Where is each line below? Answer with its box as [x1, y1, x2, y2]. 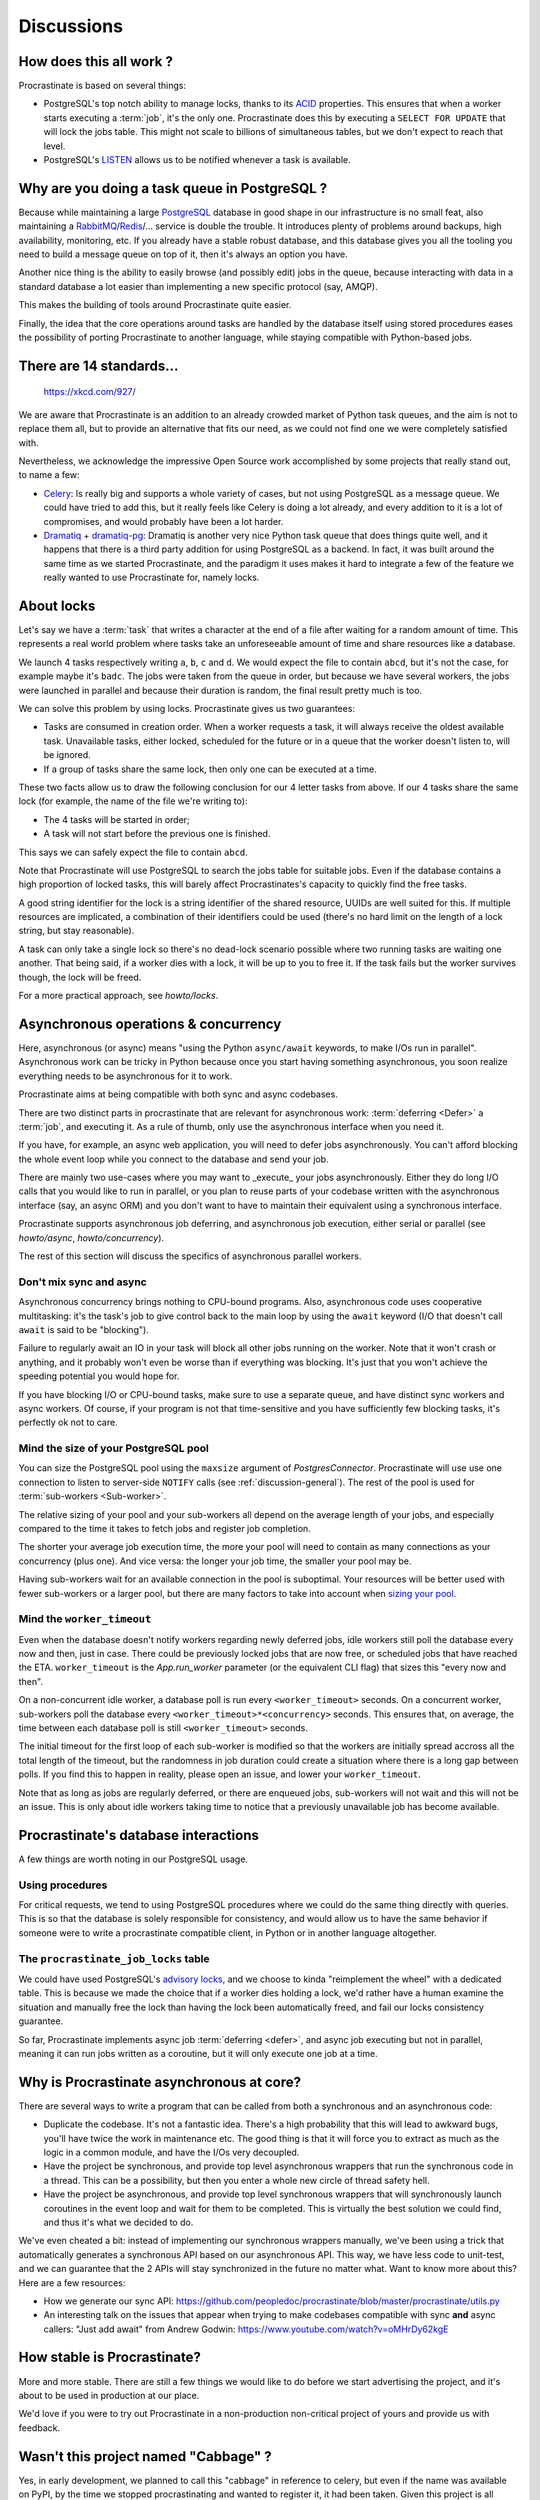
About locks [18, 597, 96, 614]
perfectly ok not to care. [18, 1416, 119, 1429]
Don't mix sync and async [18, 1275, 147, 1289]
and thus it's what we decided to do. [43, 2216, 194, 2228]
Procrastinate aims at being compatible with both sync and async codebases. [18, 1088, 339, 1100]
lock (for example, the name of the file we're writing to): [18, 795, 248, 807]
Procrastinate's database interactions [18, 1826, 259, 1844]
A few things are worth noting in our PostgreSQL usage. [18, 1853, 249, 1865]
